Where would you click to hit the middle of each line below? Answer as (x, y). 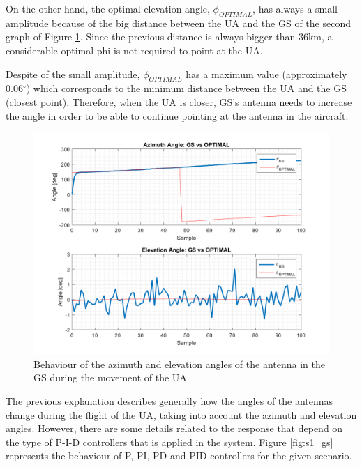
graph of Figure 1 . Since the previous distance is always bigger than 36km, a (169, 37)
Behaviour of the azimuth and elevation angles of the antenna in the (179, 363)
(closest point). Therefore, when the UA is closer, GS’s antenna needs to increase (179, 101)
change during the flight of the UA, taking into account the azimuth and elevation (181, 414)
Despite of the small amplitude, (73, 74)
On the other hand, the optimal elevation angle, (108, 8)
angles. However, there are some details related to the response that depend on (174, 428)
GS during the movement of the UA (110, 377)
